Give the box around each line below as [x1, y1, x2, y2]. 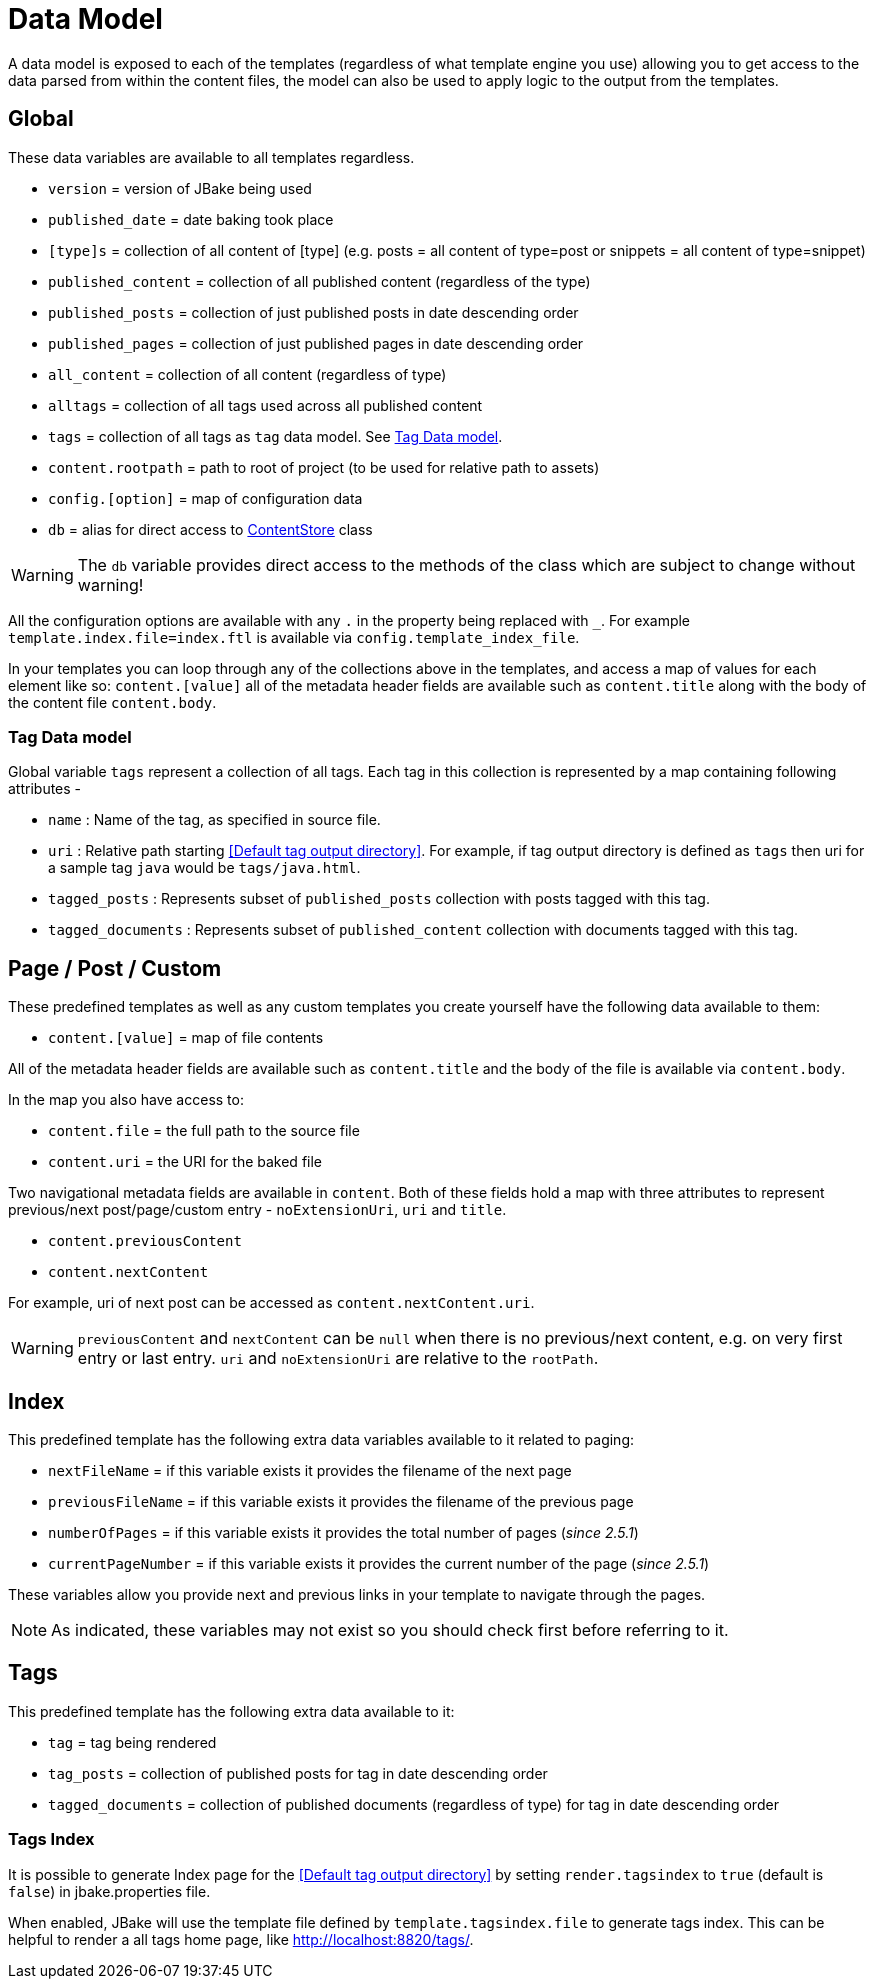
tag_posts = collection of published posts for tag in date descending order [48, 1764, 548, 1782]
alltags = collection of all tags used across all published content [48, 396, 483, 414]
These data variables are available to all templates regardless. [8, 148, 415, 166]
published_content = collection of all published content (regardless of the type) [48, 272, 591, 290]
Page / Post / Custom [8, 955, 222, 981]
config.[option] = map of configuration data [48, 489, 363, 507]
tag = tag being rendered [48, 1733, 217, 1751]
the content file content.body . [8, 693, 217, 711]
